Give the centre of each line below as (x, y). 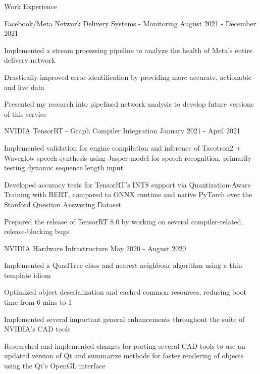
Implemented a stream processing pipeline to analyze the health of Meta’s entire (128, 50)
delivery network (30, 60)
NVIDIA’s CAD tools (37, 329)
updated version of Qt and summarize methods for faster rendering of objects (124, 356)
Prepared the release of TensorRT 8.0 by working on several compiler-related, (124, 221)
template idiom (28, 275)
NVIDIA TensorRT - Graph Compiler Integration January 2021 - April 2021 (122, 131)
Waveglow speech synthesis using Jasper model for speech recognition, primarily (128, 157)
